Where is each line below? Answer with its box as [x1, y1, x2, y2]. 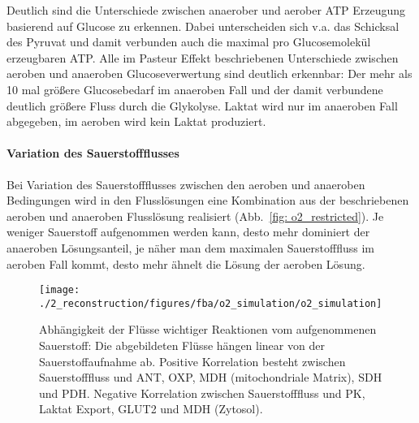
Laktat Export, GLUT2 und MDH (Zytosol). [39, 400, 263, 417]
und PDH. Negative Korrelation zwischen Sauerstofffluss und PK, [39, 384, 365, 401]
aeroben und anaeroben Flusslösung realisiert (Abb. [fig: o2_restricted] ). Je [6, 207, 384, 224]
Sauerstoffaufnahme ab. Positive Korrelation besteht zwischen [39, 352, 346, 369]
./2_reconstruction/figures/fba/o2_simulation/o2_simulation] [39, 297, 382, 309]
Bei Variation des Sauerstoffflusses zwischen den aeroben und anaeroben [6, 175, 365, 192]
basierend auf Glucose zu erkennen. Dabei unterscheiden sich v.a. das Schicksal [6, 17, 400, 34]
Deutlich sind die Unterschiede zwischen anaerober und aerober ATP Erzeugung [6, 2, 406, 18]
